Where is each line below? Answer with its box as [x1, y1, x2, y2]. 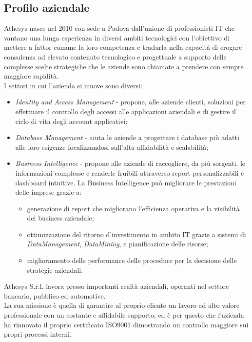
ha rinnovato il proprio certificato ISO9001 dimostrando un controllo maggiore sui [4, 319, 249, 329]
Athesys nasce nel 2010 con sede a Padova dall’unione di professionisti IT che [4, 23, 235, 33]
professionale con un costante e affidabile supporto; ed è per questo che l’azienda [4, 310, 244, 320]
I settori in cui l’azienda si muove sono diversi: [4, 80, 142, 90]
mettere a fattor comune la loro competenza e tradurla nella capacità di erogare [4, 42, 242, 52]
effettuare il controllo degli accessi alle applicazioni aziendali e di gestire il [15, 106, 236, 116]
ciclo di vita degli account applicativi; [15, 116, 128, 126]
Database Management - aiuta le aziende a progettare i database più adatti [15, 132, 239, 142]
